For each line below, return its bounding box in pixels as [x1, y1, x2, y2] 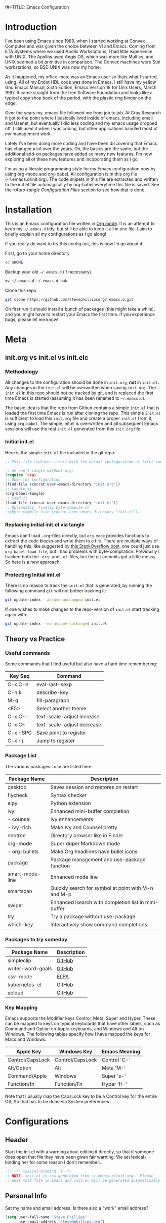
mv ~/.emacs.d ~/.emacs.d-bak [5, 278, 68, 283]
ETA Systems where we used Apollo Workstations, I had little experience [5, 48, 153, 54]
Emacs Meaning [101, 1048, 141, 1055]
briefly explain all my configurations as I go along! [5, 231, 106, 237]
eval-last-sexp [36, 681, 72, 688]
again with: [5, 611, 28, 617]
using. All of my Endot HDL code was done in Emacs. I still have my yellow [5, 79, 157, 85]
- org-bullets [7, 848, 39, 855]
